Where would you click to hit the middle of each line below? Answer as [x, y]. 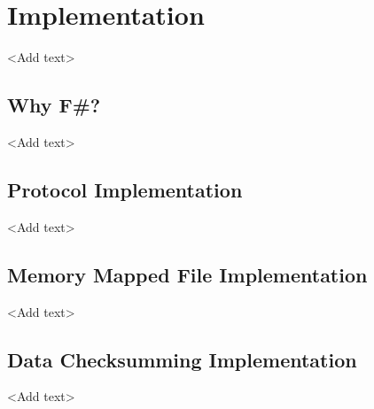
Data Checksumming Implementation [182, 359]
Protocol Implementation [125, 189]
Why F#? [54, 105]
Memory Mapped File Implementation [187, 274]
